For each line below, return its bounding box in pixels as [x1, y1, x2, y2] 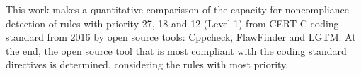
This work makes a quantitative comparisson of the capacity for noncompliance [6, 2, 349, 16]
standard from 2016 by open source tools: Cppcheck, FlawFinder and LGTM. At [6, 30, 356, 44]
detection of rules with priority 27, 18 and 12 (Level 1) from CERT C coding [6, 15, 339, 30]
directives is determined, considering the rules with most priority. [6, 57, 289, 72]
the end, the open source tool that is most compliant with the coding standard [6, 43, 347, 58]
